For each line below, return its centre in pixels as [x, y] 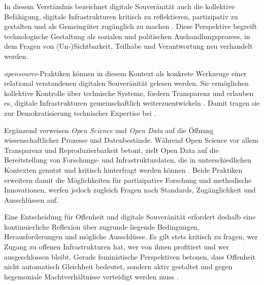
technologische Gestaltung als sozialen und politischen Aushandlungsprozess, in [127, 36]
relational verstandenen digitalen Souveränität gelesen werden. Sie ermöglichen [126, 83]
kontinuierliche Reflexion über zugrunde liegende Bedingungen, [102, 226]
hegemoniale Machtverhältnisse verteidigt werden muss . [91, 276]
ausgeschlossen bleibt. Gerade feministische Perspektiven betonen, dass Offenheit [130, 256]
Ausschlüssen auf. [31, 199]
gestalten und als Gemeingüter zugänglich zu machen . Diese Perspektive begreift [130, 26]
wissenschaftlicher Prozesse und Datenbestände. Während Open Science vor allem [131, 140]
